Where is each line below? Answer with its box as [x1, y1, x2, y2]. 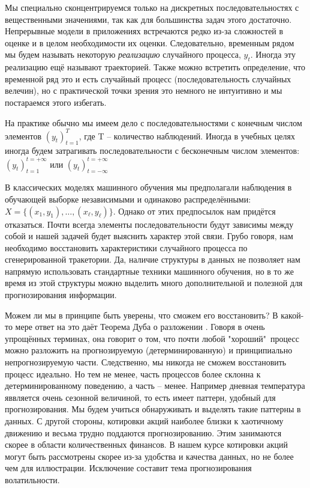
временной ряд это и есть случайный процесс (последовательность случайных [5, 72, 291, 85]
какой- [281, 308, 304, 321]
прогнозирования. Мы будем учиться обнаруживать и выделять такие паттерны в [5, 403, 301, 415]
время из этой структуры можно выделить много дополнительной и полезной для [5, 276, 303, 289]
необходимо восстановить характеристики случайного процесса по [5, 241, 248, 254]
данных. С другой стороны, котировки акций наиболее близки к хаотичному [5, 415, 284, 427]
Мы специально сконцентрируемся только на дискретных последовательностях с [5, 1, 299, 13]
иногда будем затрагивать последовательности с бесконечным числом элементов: [5, 144, 300, 157]
